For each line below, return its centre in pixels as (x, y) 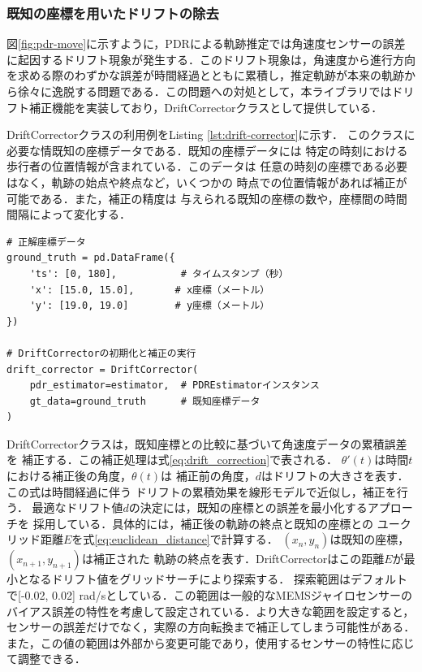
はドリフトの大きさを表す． (335, 476)
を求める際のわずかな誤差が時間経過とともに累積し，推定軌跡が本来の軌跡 (205, 75)
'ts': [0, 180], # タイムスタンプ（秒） (159, 273)
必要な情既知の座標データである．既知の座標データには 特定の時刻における (207, 150)
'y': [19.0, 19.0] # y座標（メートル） (150, 306)
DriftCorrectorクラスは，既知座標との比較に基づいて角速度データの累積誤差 (207, 443)
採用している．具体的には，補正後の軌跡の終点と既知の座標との (203, 523)
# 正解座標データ (46, 242)
